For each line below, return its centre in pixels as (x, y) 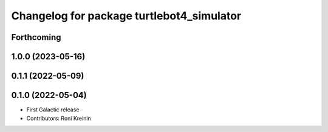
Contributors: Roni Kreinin (59, 118)
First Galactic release (53, 110)
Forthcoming (36, 37)
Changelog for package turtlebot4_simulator (126, 16)
